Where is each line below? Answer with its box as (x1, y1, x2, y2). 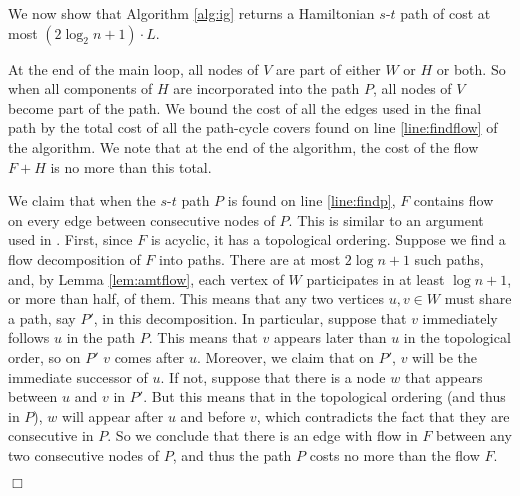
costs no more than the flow (309, 444, 480, 465)
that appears (404, 366, 483, 387)
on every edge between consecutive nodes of (8, 209, 275, 230)
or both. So (436, 58, 506, 79)
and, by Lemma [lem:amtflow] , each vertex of (8, 268, 284, 289)
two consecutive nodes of (8, 444, 160, 465)
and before (180, 405, 246, 426)
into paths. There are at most (159, 248, 341, 269)
